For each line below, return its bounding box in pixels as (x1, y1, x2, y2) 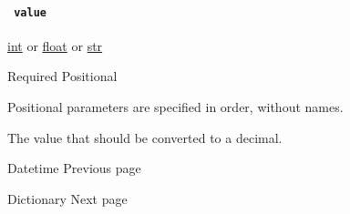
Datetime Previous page (7, 158, 141, 178)
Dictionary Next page (7, 189, 128, 208)
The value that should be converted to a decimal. (7, 127, 283, 147)
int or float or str (7, 36, 103, 55)
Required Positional (7, 66, 118, 86)
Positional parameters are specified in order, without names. (7, 97, 344, 117)
